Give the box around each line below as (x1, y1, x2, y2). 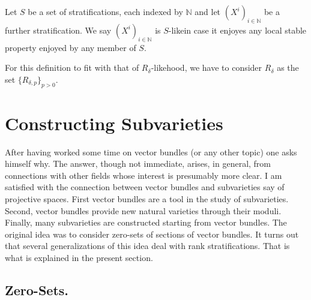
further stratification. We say (5, 23, 112, 36)
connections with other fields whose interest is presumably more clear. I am (5, 169, 282, 181)
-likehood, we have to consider (151, 61, 262, 74)
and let (195, 5, 221, 17)
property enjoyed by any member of (5, 41, 136, 53)
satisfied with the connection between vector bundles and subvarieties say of (5, 181, 285, 193)
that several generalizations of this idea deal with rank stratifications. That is (5, 239, 290, 252)
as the (277, 61, 299, 74)
